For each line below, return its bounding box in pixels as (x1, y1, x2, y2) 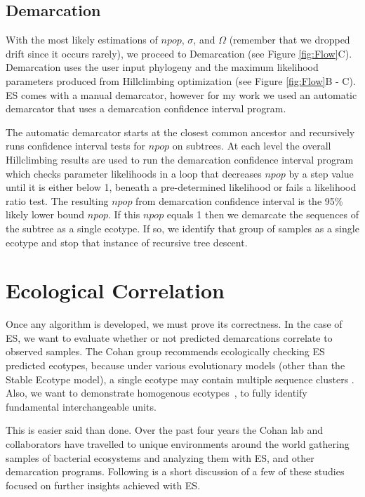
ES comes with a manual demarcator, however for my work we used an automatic (6, 87, 357, 102)
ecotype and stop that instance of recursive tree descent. (6, 234, 248, 249)
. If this (108, 207, 140, 222)
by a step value (288, 166, 354, 180)
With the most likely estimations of (6, 32, 158, 47)
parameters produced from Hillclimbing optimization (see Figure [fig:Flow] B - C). (6, 73, 356, 88)
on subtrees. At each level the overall (172, 138, 331, 153)
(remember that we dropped (229, 32, 350, 47)
